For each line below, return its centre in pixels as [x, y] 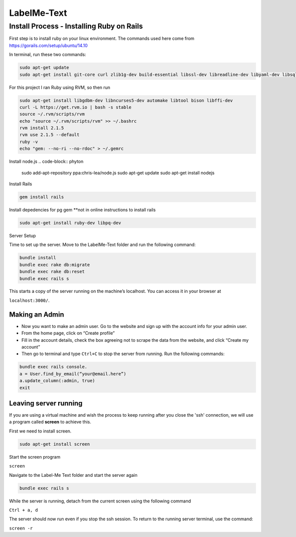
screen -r [21, 528]
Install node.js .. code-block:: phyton [46, 161]
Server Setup [23, 235]
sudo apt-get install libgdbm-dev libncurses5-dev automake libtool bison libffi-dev [126, 100]
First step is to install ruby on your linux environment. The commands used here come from [102, 38]
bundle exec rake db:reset [52, 272]
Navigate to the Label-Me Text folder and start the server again [73, 475]
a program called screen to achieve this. [50, 422]
